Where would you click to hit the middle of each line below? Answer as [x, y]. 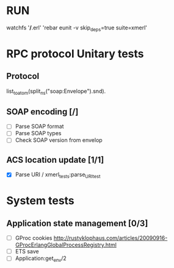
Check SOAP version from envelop [59, 140]
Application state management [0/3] [77, 223]
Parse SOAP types [38, 133]
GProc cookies [34, 238]
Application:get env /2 [41, 259]
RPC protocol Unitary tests [75, 54]
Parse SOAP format [39, 127]
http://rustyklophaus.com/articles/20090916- [111, 238]
